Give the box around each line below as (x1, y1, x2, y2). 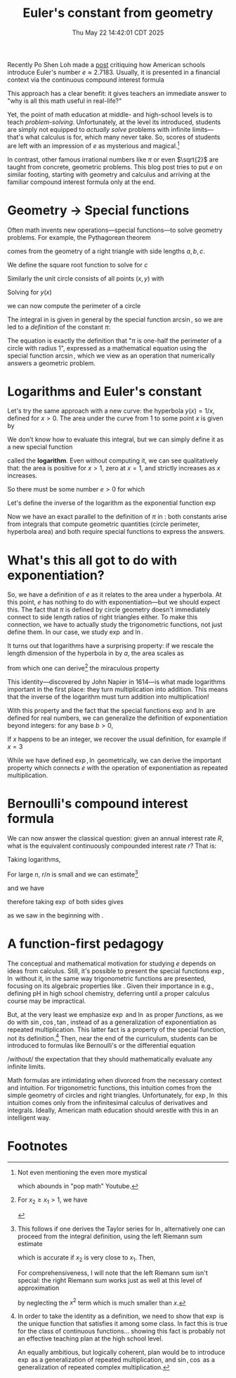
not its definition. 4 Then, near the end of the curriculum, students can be (7, 1032, 218, 1042)
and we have (7, 884, 44, 892)
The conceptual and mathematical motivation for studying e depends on (7, 959, 216, 968)
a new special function (7, 443, 73, 451)
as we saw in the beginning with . (7, 911, 104, 920)
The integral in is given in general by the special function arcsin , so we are (7, 315, 223, 324)
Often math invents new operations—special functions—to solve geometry (7, 226, 223, 234)
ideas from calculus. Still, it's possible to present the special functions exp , (7, 966, 225, 975)
